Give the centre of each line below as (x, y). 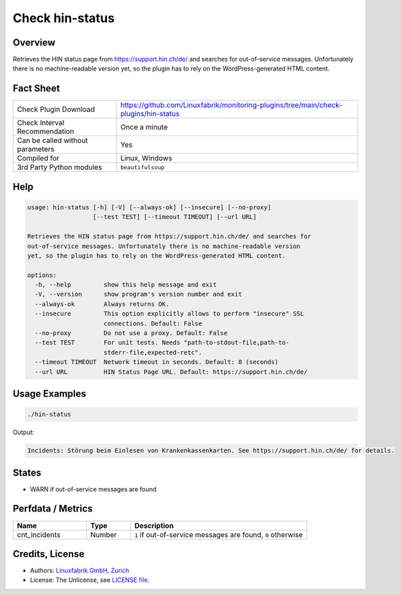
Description (154, 525)
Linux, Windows (146, 158)
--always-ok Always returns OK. (102, 304)
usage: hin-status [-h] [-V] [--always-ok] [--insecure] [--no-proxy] (149, 207)
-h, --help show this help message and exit (126, 285)
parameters (36, 149)
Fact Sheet (36, 89)
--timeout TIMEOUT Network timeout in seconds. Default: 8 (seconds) (157, 362)
